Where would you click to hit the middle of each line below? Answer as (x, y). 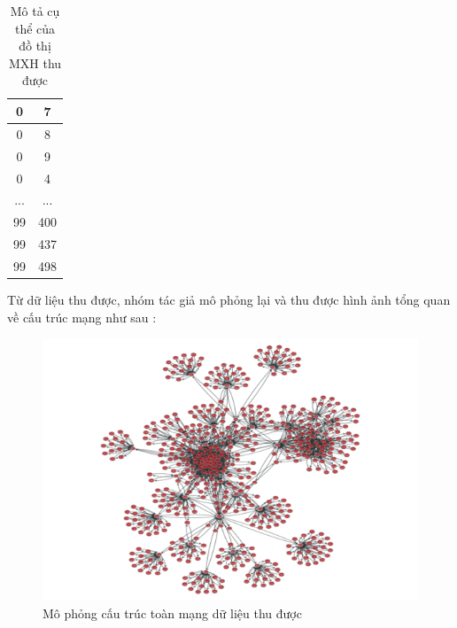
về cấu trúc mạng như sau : (82, 317)
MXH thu (35, 62)
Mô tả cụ (35, 11)
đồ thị (35, 46)
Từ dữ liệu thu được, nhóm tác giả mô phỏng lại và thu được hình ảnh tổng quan (229, 299)
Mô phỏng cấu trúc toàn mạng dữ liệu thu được (172, 612)
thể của (35, 28)
